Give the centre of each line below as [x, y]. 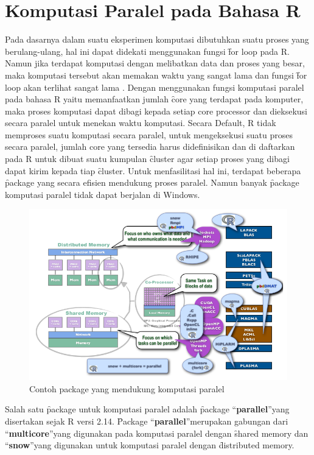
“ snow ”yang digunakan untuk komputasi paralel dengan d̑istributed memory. [150, 445]
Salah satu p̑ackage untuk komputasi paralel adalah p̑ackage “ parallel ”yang [147, 409]
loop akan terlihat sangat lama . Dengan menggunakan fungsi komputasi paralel [155, 87]
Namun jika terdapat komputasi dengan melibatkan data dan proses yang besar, [155, 63]
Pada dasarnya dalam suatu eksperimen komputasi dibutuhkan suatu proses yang [157, 39]
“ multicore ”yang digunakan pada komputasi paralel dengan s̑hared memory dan [157, 433]
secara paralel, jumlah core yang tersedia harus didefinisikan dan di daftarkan [150, 146]
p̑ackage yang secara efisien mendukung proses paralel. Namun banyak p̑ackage [152, 182]
